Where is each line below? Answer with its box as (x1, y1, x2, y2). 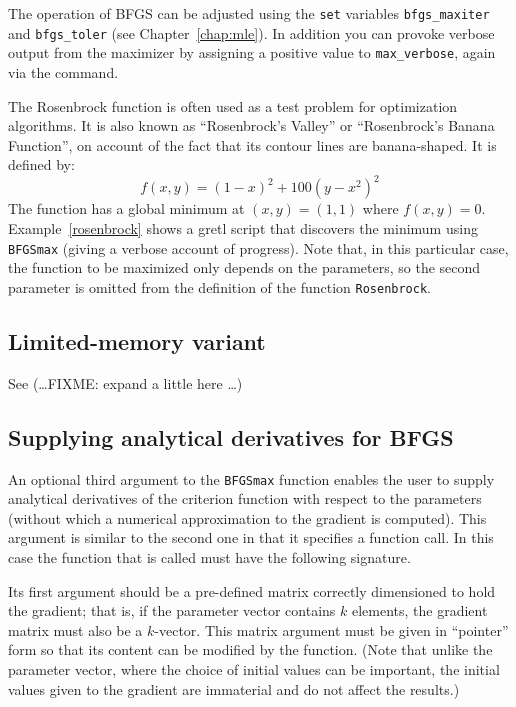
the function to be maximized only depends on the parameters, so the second (8, 257, 481, 278)
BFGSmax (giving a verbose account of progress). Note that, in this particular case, (8, 237, 509, 258)
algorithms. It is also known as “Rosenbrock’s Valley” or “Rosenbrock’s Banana (8, 115, 495, 136)
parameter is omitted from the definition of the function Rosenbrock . (8, 276, 431, 297)
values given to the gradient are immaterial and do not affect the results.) (8, 678, 460, 699)
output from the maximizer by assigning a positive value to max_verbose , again (8, 42, 496, 63)
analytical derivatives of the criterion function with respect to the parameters (8, 488, 482, 509)
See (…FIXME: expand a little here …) (8, 372, 243, 393)
